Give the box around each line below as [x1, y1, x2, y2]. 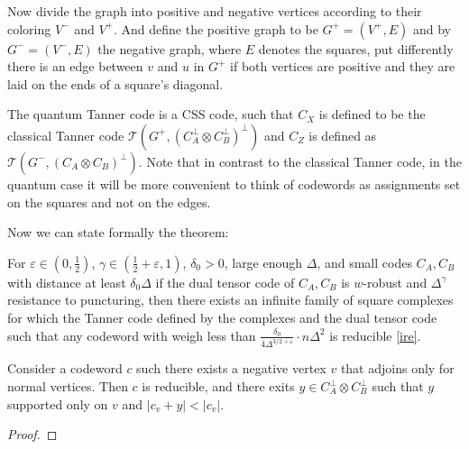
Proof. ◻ [7, 425, 58, 444]
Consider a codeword [7, 359, 123, 378]
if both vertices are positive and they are [230, 57, 455, 76]
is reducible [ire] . [329, 325, 421, 344]
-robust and [363, 272, 428, 291]
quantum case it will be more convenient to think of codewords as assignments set [7, 174, 461, 193]
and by [412, 19, 451, 38]
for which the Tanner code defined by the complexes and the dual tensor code [7, 307, 437, 326]
